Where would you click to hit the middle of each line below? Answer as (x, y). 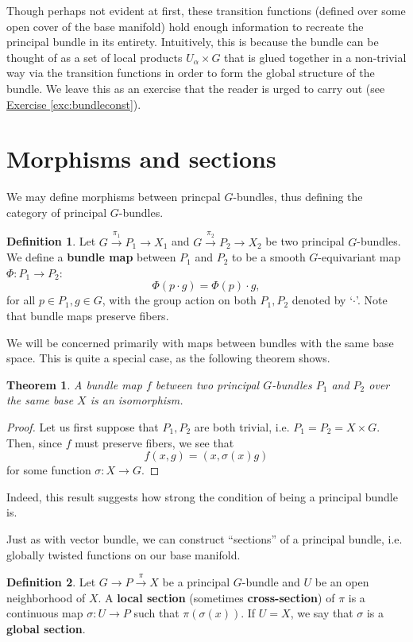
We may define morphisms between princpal (114, 197)
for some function (49, 470)
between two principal (207, 384)
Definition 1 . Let (51, 241)
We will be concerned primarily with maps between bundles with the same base (200, 342)
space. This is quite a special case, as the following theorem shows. (168, 358)
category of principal (57, 212)
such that (156, 613)
